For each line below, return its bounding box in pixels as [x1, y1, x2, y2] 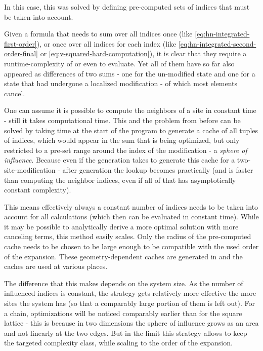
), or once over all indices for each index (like [36, 38, 177, 49]
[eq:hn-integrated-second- [178, 38, 256, 49]
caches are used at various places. [4, 261, 108, 271]
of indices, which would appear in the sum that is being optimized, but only [4, 135, 240, 145]
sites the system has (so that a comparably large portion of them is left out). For [4, 298, 255, 308]
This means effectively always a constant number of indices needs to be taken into [4, 201, 258, 212]
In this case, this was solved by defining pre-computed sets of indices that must [4, 2, 250, 12]
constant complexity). [4, 184, 71, 195]
